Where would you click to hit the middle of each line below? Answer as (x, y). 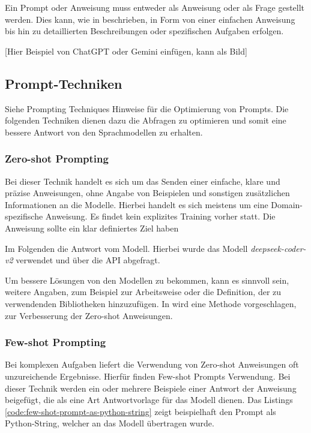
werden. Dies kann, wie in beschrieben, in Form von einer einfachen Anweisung (150, 19)
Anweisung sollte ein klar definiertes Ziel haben (92, 228)
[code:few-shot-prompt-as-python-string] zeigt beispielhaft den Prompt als (140, 411)
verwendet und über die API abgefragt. (88, 260)
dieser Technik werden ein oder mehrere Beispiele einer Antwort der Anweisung (151, 388)
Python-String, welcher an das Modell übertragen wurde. (110, 423)
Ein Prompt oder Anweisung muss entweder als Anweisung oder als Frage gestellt (155, 7)
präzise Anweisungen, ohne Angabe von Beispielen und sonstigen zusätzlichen (147, 193)
